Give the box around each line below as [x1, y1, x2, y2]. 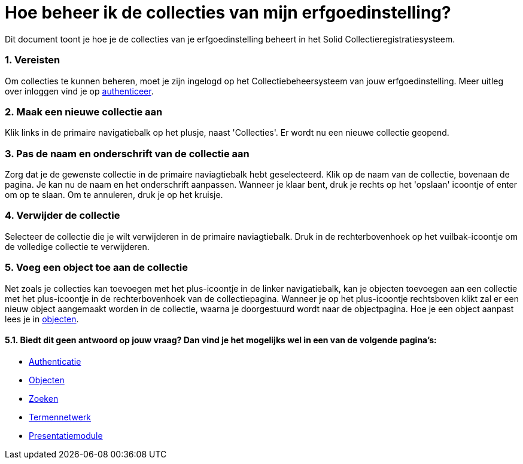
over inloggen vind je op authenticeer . [5, 86, 154, 96]
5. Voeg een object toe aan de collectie [5, 261, 188, 274]
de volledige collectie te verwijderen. [5, 241, 150, 252]
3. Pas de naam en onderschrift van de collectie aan [5, 147, 250, 160]
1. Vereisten [5, 54, 60, 66]
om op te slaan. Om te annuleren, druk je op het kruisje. [5, 190, 223, 200]
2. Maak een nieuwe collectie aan [5, 105, 163, 118]
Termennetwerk [29, 411, 92, 422]
